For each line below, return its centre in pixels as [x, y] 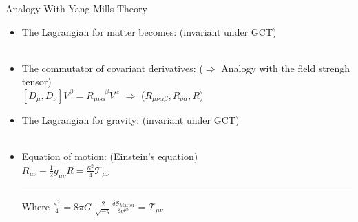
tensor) [36, 81]
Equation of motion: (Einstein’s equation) [110, 156]
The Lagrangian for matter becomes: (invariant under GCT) [149, 31]
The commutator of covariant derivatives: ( [112, 68]
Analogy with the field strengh [286, 68]
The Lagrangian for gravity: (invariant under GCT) [130, 119]
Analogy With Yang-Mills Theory [76, 8]
